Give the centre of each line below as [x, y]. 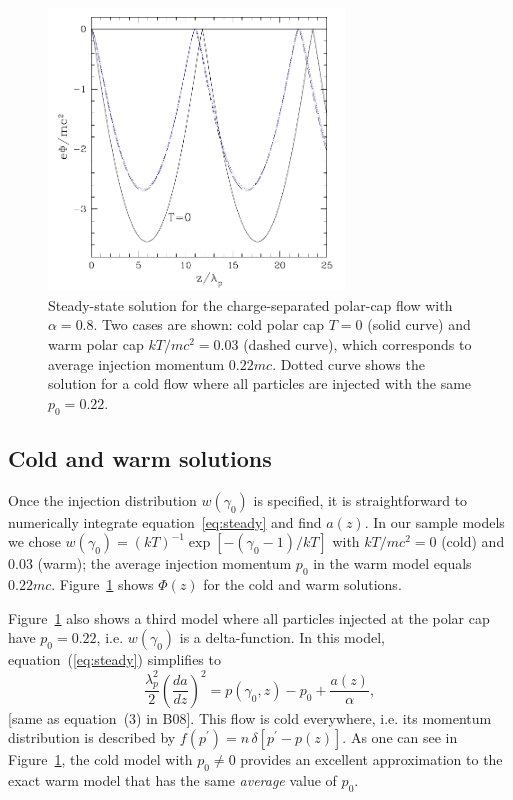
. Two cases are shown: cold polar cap [209, 324]
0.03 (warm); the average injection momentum [150, 563]
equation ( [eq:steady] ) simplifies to [114, 659]
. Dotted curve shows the [348, 363]
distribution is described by [92, 737]
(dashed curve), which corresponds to [357, 344]
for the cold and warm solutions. [302, 584]
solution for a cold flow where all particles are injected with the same [260, 383]
